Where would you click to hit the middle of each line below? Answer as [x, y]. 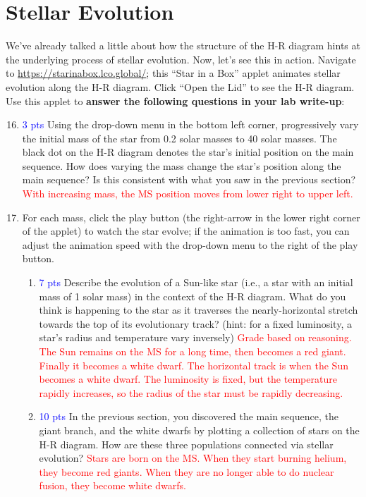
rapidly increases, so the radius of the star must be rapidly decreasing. [191, 392]
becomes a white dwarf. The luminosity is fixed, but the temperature [188, 379]
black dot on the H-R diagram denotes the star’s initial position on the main [188, 152]
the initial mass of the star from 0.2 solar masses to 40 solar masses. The [179, 138]
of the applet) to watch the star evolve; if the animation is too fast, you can [186, 231]
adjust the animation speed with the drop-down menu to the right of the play [190, 244]
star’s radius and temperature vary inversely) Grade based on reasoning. [195, 337]
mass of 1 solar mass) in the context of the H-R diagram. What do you [193, 296]
